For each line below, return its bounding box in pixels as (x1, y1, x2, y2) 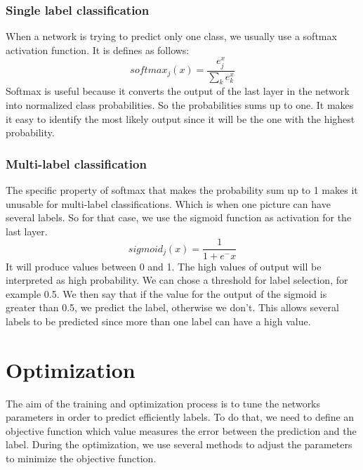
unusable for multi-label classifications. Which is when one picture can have (6, 196, 331, 211)
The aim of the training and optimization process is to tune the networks (6, 396, 321, 410)
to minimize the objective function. (6, 450, 157, 465)
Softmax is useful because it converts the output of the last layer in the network (6, 84, 350, 98)
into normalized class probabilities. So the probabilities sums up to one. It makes (6, 98, 354, 112)
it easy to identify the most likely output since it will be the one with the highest (6, 111, 355, 126)
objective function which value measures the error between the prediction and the (6, 423, 357, 438)
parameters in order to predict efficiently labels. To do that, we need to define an (6, 410, 355, 424)
